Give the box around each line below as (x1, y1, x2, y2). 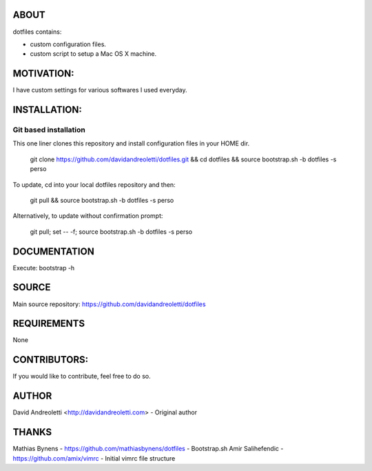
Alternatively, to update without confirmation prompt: (12, 212, 163, 220)
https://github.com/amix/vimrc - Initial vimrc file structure (12, 454, 176, 462)
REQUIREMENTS (12, 318, 85, 330)
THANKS (12, 426, 52, 438)
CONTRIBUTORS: (12, 354, 89, 365)
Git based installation (12, 125, 85, 134)
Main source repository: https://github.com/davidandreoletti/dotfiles (12, 300, 206, 308)
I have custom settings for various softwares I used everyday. (12, 86, 187, 94)
